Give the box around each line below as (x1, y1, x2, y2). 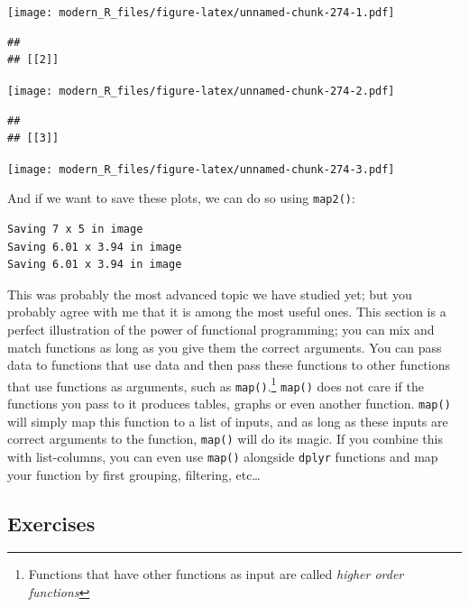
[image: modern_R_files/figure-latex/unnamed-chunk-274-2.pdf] (7, 84, 395, 97)
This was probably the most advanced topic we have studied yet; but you (7, 284, 412, 303)
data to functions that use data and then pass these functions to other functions (7, 355, 450, 374)
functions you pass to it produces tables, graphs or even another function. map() (7, 394, 451, 413)
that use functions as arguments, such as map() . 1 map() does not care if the (7, 373, 424, 395)
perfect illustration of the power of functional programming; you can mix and (7, 319, 435, 338)
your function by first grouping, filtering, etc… (7, 464, 261, 483)
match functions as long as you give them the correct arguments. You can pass (7, 337, 442, 356)
